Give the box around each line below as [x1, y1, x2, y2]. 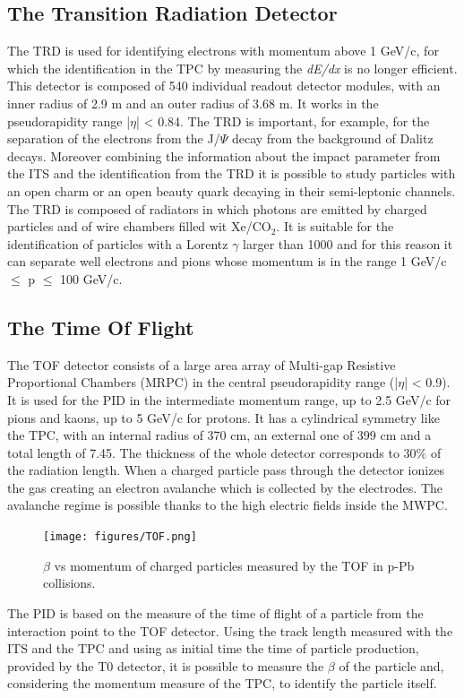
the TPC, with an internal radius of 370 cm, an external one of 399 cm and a [7, 426, 432, 444]
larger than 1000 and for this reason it [243, 234, 453, 253]
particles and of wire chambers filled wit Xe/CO [7, 217, 271, 236]
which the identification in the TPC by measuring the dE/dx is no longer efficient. [7, 58, 458, 77]
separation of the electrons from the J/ [7, 129, 220, 148]
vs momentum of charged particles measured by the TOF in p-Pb [54, 556, 415, 574]
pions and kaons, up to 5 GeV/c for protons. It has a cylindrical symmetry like [7, 408, 440, 427]
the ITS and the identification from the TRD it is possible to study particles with [7, 164, 456, 183]
